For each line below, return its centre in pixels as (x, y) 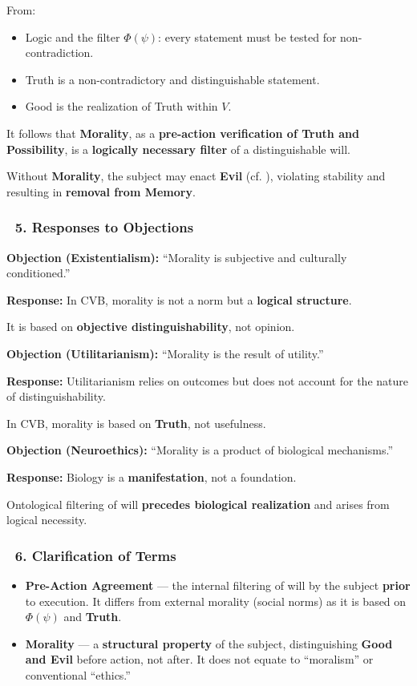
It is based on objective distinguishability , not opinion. (151, 327)
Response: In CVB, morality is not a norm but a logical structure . (179, 299)
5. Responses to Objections (104, 227)
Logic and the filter (73, 36)
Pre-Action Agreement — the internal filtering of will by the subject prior (218, 585)
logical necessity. (47, 520)
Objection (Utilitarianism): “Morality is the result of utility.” (165, 353)
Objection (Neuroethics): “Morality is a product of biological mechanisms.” (200, 450)
